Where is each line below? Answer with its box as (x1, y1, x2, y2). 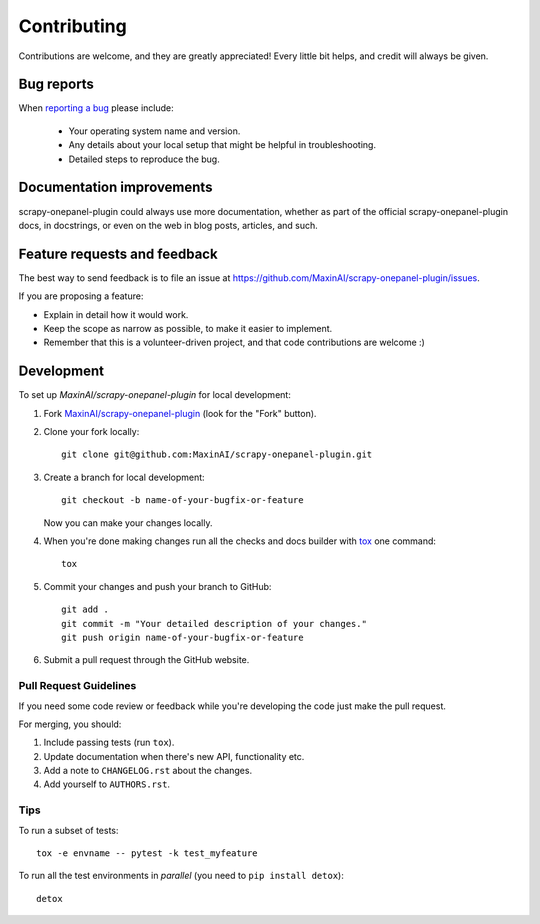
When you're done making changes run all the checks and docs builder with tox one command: (43, 535, 437, 547)
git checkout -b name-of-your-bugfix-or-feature (61, 495, 304, 506)
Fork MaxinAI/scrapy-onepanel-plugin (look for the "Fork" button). (43, 407, 317, 419)
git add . (61, 604, 109, 615)
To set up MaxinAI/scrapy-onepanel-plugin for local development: (18, 389, 292, 401)
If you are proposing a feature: (18, 290, 144, 302)
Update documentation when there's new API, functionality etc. (43, 750, 305, 762)
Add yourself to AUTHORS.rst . (43, 778, 170, 790)
